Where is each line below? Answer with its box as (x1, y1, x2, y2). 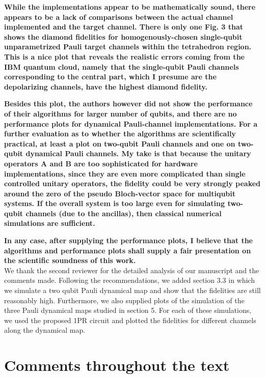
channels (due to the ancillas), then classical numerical (25, 208, 222, 218)
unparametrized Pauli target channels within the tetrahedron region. (4, 41, 252, 52)
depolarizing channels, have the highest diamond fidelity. (4, 81, 207, 92)
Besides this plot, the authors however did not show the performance (4, 98, 253, 109)
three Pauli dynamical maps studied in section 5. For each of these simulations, (4, 305, 252, 315)
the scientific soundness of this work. (4, 255, 136, 266)
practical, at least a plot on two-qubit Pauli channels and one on (4, 138, 235, 149)
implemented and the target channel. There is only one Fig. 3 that (4, 21, 244, 32)
